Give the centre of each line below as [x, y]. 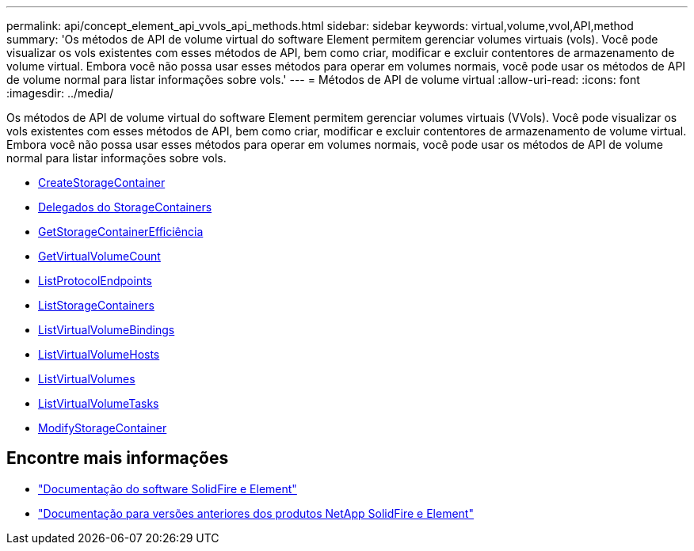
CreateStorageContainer [102, 182]
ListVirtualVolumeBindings [107, 330]
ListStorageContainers [96, 305]
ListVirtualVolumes [87, 379]
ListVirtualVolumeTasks [99, 403]
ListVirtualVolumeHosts [99, 354]
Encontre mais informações [118, 458]
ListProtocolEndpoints [95, 281]
